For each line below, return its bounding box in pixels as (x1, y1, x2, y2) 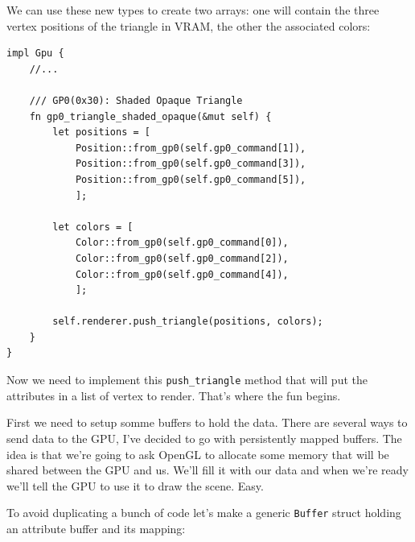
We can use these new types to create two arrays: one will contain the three (6, 2, 380, 18)
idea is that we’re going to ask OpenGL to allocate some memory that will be (6, 445, 389, 462)
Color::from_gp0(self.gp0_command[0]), (75, 237, 289, 249)
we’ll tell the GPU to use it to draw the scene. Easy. (6, 477, 264, 494)
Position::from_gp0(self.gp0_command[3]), (75, 158, 306, 170)
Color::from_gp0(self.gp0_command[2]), (75, 252, 289, 264)
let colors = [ (52, 221, 134, 233)
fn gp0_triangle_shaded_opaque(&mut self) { (29, 110, 272, 122)
